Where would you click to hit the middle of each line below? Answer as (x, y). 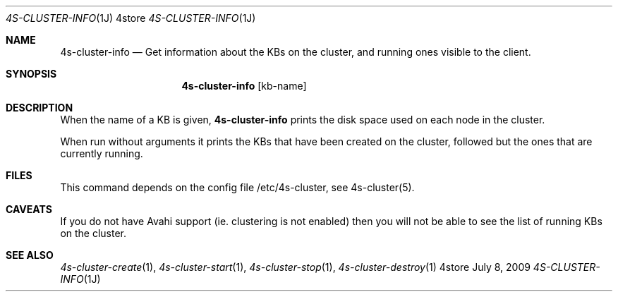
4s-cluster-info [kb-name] (244, 86)
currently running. (102, 153)
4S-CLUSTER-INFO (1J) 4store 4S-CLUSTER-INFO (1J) (131, 18)
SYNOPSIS (31, 74)
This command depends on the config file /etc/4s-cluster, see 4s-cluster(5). (237, 187)
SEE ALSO (30, 255)
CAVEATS (29, 209)
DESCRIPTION (40, 108)
